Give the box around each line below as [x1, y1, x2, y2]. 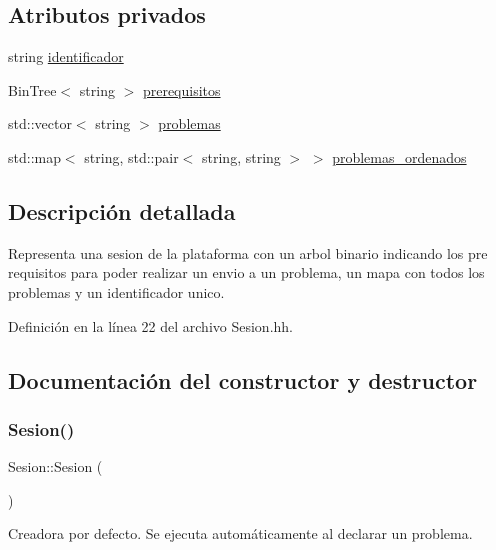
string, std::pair [84, 146, 179, 167]
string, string [202, 146, 281, 167]
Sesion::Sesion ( [8, 456, 103, 477]
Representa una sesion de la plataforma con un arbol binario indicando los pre [8, 242, 488, 263]
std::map [8, 146, 61, 167]
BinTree [8, 79, 57, 100]
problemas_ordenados [332, 146, 467, 167]
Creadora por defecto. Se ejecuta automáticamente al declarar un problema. [8, 523, 473, 544]
